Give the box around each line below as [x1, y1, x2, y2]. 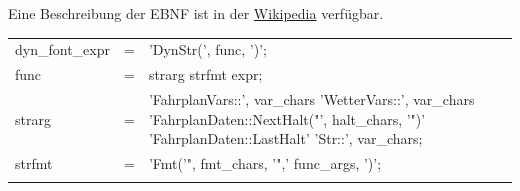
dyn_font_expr [15, 39, 110, 60]
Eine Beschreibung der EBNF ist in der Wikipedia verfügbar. [8, 3, 384, 23]
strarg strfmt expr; [148, 64, 263, 85]
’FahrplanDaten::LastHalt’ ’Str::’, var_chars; [148, 128, 423, 149]
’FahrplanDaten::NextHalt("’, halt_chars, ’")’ [148, 108, 426, 129]
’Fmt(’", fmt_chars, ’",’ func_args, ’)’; [148, 153, 382, 174]
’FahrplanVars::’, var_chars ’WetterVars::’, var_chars [148, 89, 475, 110]
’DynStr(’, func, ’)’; [148, 39, 267, 60]
